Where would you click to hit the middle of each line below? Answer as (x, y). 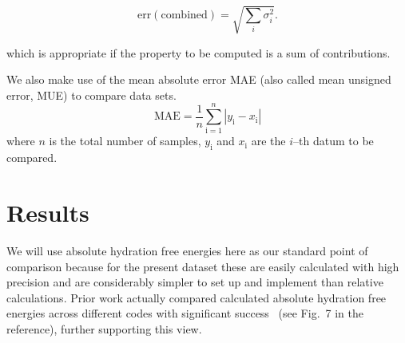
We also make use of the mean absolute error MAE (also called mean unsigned (199, 79)
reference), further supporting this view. (104, 328)
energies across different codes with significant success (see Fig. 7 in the (185, 313)
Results (48, 213)
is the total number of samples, (125, 141)
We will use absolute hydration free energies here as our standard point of (187, 250)
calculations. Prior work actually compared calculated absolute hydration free (197, 297)
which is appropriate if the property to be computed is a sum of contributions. (199, 52)
